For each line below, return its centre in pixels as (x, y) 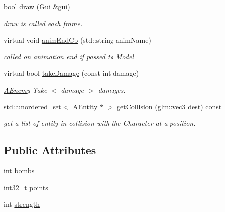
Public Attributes (50, 150)
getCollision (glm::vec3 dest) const (169, 106)
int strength (22, 204)
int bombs (19, 170)
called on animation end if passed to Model (69, 56)
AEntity (85, 106)
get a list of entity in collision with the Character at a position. (100, 123)
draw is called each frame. (43, 23)
